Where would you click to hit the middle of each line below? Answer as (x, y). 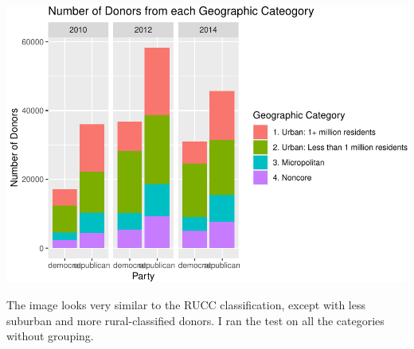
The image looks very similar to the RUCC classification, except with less (186, 305)
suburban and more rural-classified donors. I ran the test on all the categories (195, 320)
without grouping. (50, 336)
